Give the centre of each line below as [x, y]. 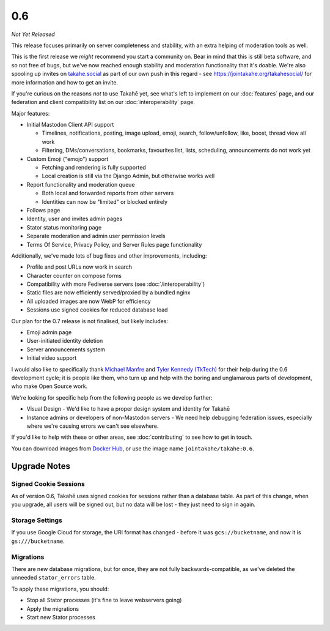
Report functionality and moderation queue [81, 184]
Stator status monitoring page [64, 227]
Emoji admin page [49, 332]
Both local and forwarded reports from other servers [108, 193]
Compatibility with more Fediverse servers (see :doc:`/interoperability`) [116, 284]
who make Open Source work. [50, 386]
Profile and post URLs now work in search [79, 267]
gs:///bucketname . [38, 541]
